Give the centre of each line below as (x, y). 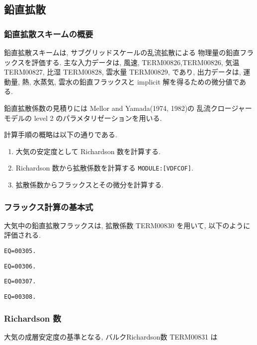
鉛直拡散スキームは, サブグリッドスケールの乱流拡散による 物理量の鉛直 (122, 52)
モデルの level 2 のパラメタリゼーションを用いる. (83, 118)
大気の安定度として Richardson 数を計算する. (88, 151)
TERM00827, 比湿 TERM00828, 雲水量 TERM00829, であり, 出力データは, (123, 72)
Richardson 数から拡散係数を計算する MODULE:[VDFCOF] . (104, 168)
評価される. (22, 235)
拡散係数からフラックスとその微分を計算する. (89, 184)
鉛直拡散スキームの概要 (49, 34)
